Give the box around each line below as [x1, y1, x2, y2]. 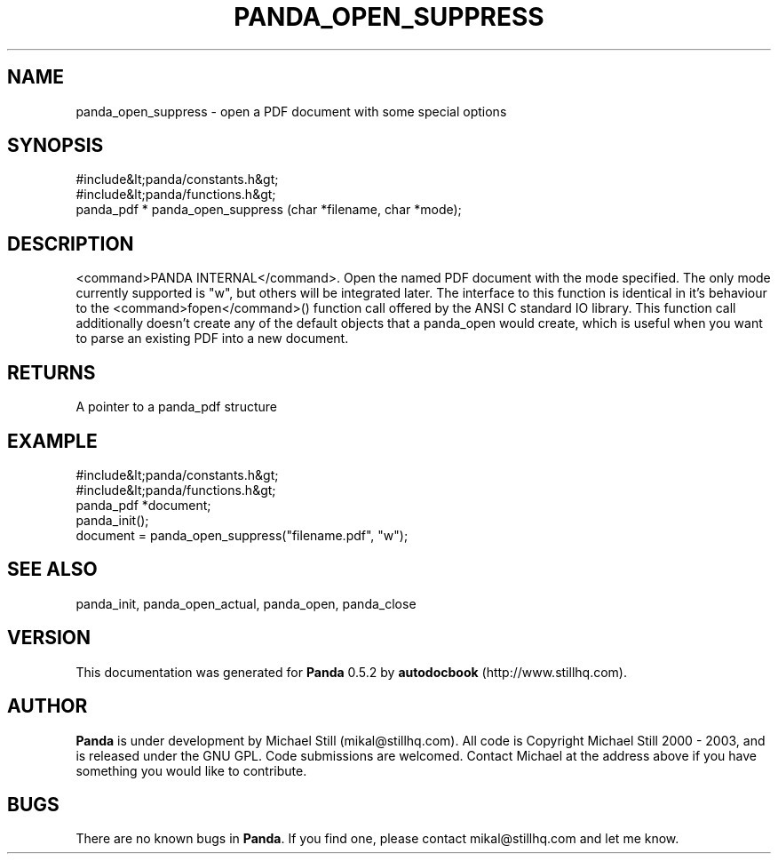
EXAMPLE [7, 429, 98, 452]
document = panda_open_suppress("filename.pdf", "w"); [75, 527, 409, 543]
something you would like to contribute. [75, 762, 307, 778]
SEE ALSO [7, 558, 98, 581]
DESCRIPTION [7, 232, 134, 255]
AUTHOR [7, 695, 88, 718]
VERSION [7, 626, 91, 650]
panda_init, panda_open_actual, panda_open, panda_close [75, 595, 417, 611]
